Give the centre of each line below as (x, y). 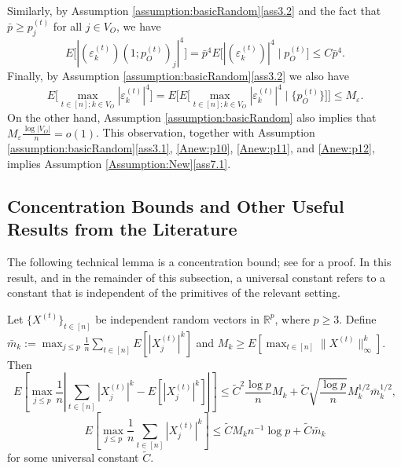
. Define (358, 318)
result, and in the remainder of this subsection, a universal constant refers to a (197, 277)
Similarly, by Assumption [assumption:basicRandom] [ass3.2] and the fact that (194, 10)
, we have (139, 26)
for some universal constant (73, 457)
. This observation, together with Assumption (205, 132)
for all (68, 26)
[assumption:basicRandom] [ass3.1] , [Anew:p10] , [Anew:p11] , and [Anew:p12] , (191, 148)
